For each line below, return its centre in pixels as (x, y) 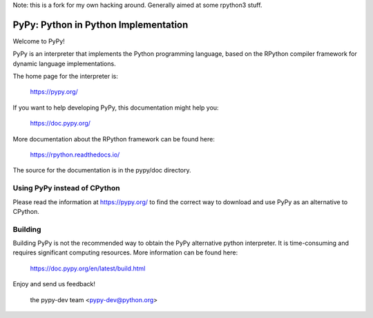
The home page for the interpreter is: (66, 77)
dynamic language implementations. (65, 63)
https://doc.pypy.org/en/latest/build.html (88, 268)
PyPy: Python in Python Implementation (101, 24)
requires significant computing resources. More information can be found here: (125, 252)
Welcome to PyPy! (39, 41)
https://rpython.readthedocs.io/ (75, 155)
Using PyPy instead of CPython (66, 188)
